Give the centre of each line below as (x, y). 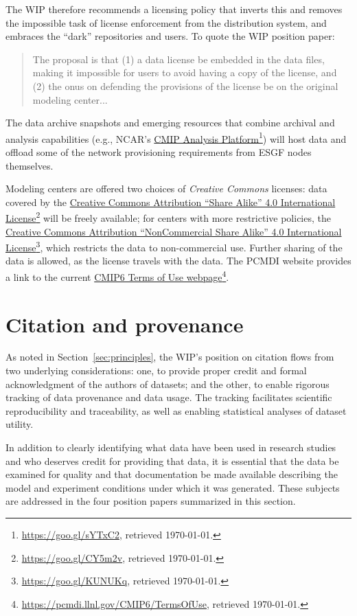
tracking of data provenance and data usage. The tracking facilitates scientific (169, 397)
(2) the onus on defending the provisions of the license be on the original (185, 85)
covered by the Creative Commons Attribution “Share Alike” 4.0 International (171, 202)
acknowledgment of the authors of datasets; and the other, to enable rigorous (168, 384)
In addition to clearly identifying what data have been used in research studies (171, 447)
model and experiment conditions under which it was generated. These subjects (173, 487)
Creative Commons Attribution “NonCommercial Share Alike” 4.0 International (174, 231)
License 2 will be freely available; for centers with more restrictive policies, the (168, 217)
